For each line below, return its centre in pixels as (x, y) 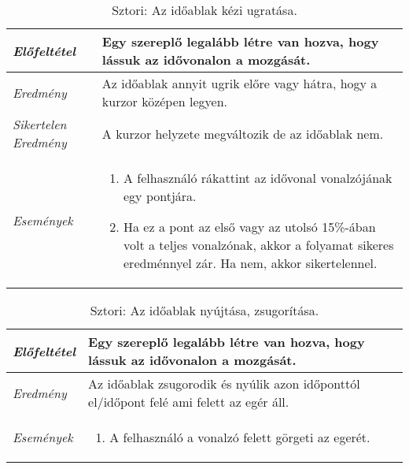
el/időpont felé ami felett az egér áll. (189, 402)
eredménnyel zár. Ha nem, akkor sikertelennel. (251, 263)
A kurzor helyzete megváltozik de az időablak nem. (243, 133)
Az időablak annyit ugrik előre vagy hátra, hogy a (240, 83)
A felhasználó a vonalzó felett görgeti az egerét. (240, 437)
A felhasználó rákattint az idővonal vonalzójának (258, 178)
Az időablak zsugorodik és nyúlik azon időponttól (224, 383)
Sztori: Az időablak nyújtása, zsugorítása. (204, 310)
